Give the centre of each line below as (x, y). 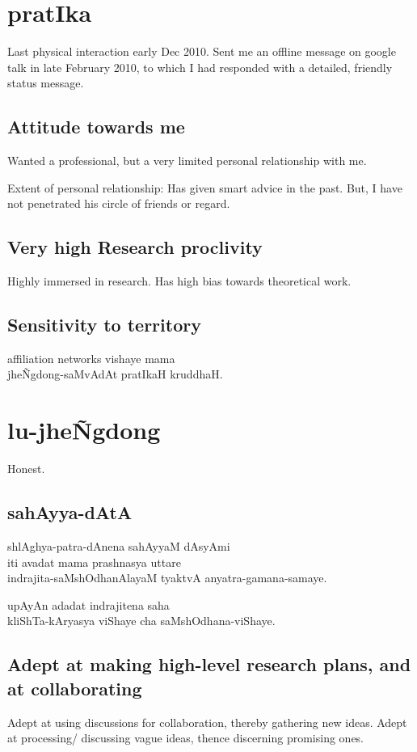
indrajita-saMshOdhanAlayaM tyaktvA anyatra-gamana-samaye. (167, 578)
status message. (46, 83)
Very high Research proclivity (135, 247)
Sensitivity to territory (104, 325)
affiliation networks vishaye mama (91, 358)
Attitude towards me (96, 127)
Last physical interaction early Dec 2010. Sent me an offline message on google (202, 51)
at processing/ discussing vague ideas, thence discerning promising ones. (186, 738)
